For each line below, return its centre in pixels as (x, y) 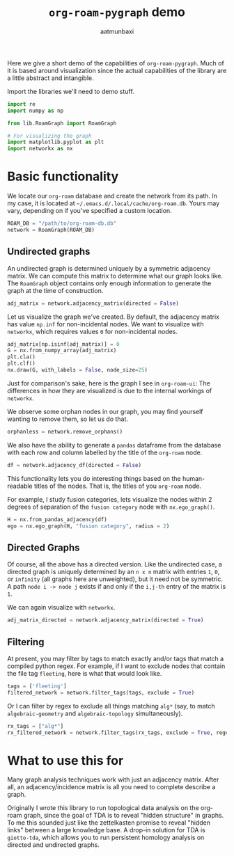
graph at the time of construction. (55, 290)
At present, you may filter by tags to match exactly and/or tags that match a (116, 658)
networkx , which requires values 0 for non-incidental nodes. (92, 331)
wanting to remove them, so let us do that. (68, 419)
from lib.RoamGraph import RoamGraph (62, 123)
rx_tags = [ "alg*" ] (36, 726)
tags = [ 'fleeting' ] (37, 686)
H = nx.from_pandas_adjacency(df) (57, 519)
